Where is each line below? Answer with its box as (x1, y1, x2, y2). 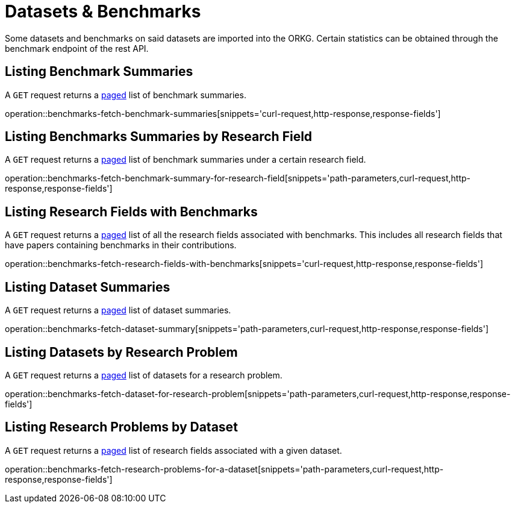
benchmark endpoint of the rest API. (5, 43, 149, 54)
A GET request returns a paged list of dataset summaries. (5, 305, 231, 316)
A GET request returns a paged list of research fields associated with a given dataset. (5, 445, 342, 456)
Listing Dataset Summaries (5, 279, 170, 295)
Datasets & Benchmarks (5, 1, 201, 22)
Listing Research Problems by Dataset (5, 419, 238, 435)
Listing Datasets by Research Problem (5, 344, 238, 360)
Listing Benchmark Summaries (5, 64, 193, 80)
